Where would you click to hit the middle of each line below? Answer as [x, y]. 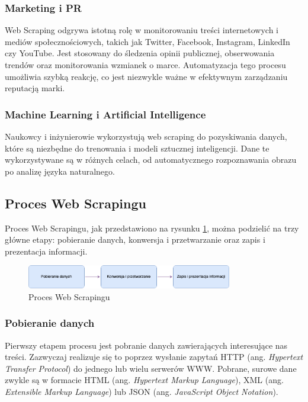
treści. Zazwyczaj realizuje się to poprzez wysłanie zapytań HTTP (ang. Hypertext [154, 357]
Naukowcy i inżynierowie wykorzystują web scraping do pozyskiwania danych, [146, 136]
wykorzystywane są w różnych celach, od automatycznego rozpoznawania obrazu [151, 160]
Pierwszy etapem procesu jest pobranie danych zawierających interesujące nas [146, 345]
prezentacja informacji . [46, 251]
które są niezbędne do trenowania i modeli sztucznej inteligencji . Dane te [137, 148]
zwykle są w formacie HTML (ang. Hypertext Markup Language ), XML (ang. [144, 380]
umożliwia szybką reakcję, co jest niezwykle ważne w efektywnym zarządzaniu [146, 76]
